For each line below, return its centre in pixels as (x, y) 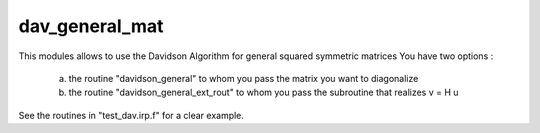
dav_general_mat (91, 26)
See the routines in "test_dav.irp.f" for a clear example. (131, 115)
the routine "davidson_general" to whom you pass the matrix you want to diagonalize (243, 78)
